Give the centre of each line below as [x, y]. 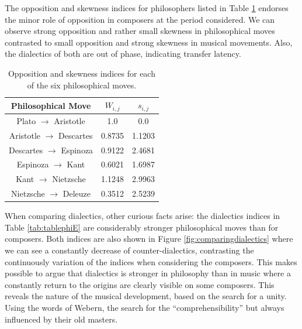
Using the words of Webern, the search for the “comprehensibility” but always [145, 307]
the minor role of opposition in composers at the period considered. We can [140, 19]
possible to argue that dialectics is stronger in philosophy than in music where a [148, 273]
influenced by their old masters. [61, 319]
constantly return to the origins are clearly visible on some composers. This [140, 284]
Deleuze [77, 193]
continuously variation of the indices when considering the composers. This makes [151, 261]
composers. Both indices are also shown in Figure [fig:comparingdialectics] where [149, 239]
